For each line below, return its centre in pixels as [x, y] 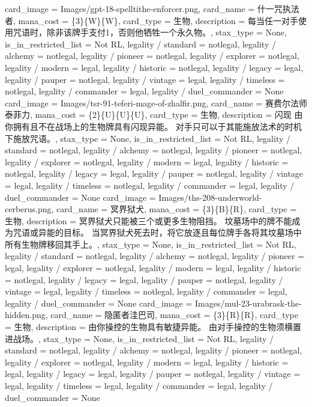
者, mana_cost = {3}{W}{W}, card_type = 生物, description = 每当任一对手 [152, 20]
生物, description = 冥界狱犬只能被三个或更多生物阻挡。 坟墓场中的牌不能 [148, 220]
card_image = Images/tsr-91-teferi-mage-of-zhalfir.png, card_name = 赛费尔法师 [156, 103]
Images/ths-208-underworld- [210, 197]
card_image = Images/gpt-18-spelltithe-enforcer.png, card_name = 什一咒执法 [152, 8]
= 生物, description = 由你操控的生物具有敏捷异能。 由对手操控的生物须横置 [153, 327]
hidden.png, [26, 315]
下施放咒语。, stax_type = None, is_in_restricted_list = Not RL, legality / [148, 138]
